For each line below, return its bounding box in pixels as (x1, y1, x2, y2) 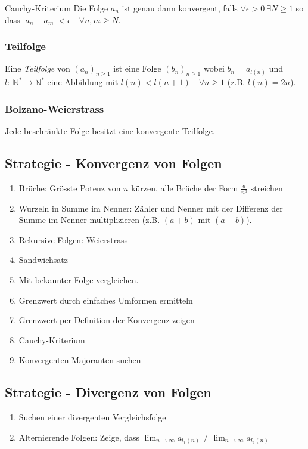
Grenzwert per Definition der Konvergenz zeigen (18, 314, 195, 326)
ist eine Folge (113, 62, 161, 75)
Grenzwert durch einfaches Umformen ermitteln (18, 293, 193, 306)
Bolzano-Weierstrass (5, 101, 104, 116)
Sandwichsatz (18, 253, 68, 266)
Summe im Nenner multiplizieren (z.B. (18, 213, 160, 226)
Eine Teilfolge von (5, 62, 70, 75)
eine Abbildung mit (47, 76, 119, 88)
